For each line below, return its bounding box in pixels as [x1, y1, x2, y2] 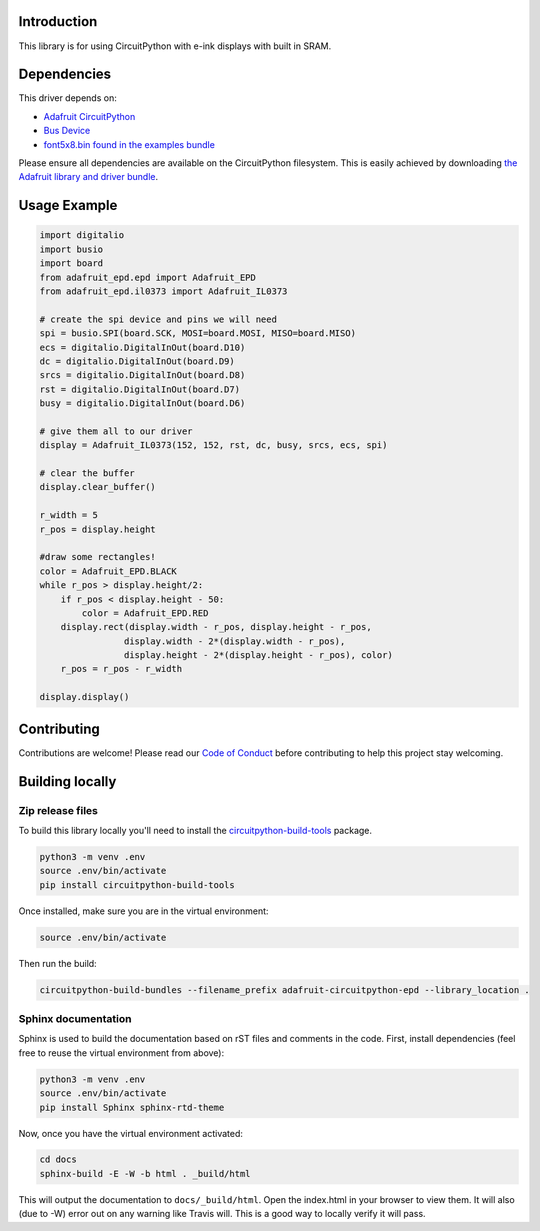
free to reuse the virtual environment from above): [18, 1046, 225, 1059]
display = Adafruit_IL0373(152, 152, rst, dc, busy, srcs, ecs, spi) [39, 440, 388, 451]
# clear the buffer [39, 468, 135, 479]
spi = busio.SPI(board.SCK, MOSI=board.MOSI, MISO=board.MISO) [39, 328, 357, 339]
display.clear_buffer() [39, 481, 157, 493]
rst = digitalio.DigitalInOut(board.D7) [39, 383, 240, 395]
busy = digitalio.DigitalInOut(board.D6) [39, 398, 246, 409]
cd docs [39, 1154, 77, 1165]
